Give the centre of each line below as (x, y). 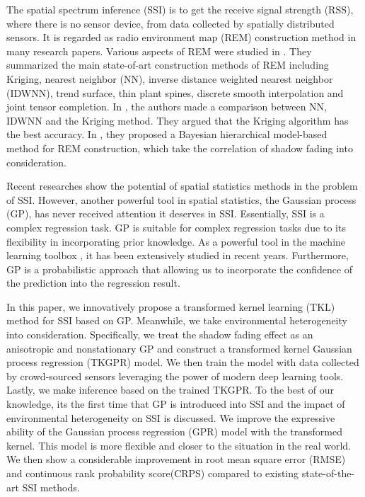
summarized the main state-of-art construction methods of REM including (168, 65)
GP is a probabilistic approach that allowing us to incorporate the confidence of (180, 269)
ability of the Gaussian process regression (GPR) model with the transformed (174, 432)
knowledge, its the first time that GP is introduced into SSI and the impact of (176, 404)
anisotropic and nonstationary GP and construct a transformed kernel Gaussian (179, 348)
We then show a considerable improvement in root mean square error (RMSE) (176, 459)
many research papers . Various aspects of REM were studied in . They (159, 51)
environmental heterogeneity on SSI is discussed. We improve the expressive (171, 417)
